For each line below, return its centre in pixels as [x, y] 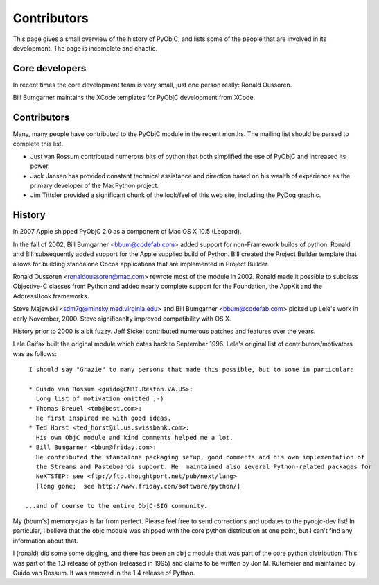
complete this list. [38, 144]
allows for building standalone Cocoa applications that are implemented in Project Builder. [141, 264]
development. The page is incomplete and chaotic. [85, 48]
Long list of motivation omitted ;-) [100, 399]
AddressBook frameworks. [51, 296]
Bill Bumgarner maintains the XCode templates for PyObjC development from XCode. [134, 98]
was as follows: [35, 353]
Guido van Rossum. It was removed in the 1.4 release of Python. [104, 573]
